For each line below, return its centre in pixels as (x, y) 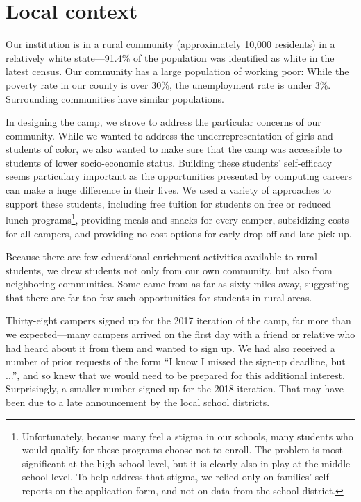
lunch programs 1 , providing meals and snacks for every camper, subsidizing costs (177, 218)
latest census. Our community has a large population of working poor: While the (177, 71)
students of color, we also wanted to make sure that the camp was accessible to (174, 149)
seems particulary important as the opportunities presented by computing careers (179, 176)
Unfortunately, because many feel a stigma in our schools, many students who (187, 436)
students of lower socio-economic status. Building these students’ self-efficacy (169, 162)
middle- (337, 463)
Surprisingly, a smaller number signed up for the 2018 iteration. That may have (175, 388)
